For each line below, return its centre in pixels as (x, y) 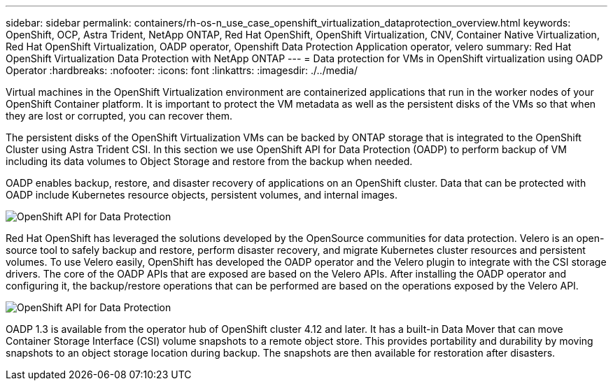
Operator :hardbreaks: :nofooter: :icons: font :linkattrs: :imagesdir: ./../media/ (182, 70)
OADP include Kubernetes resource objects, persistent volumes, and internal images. (202, 195)
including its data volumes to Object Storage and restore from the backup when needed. (209, 161)
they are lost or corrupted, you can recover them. (119, 116)
